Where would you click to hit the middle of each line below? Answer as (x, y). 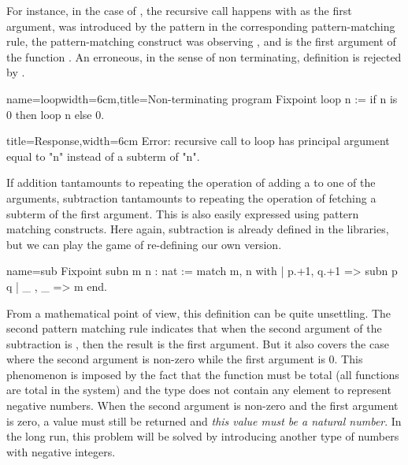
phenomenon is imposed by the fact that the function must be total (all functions (203, 374)
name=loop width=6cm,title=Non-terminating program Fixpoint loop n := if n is (202, 98)
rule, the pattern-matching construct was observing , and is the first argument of (201, 41)
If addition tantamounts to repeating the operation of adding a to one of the (191, 182)
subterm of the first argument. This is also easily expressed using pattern (183, 213)
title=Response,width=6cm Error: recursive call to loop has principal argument (198, 141)
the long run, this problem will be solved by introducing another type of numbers (203, 436)
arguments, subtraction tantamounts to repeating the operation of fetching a (191, 197)
